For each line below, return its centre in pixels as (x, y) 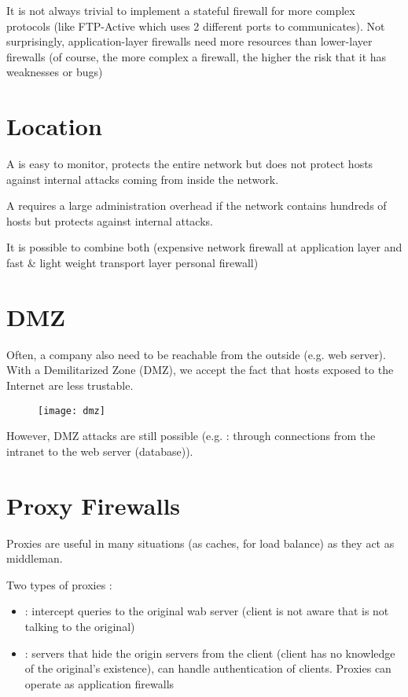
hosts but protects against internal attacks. (110, 220)
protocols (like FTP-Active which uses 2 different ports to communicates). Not (196, 26)
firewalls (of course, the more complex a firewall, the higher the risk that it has (197, 56)
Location (54, 126)
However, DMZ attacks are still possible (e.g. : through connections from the (191, 436)
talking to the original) (80, 626)
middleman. (35, 558)
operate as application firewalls (99, 683)
